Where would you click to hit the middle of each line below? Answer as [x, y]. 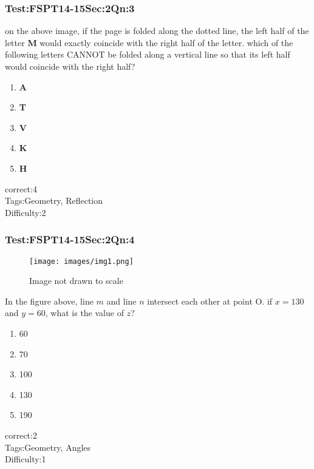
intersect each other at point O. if [210, 301]
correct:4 [21, 188]
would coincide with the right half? [70, 66]
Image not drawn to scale [76, 281]
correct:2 [21, 435]
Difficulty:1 [26, 459]
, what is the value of [84, 313]
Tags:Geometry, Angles [48, 447]
